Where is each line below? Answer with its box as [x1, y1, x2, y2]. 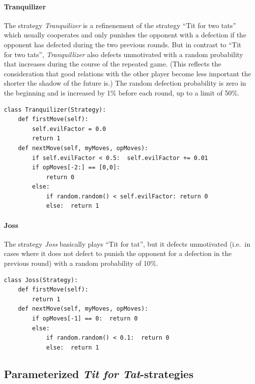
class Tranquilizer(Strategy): [4, 106, 106, 113]
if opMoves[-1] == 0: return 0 [32, 315, 138, 322]
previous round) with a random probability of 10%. [4, 258, 158, 268]
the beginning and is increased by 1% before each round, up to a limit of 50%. [4, 87, 240, 97]
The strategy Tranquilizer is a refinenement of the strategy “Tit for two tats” [4, 20, 236, 30]
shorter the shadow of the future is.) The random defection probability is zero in [4, 78, 246, 88]
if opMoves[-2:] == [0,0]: [32, 164, 120, 171]
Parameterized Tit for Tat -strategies [4, 366, 194, 381]
